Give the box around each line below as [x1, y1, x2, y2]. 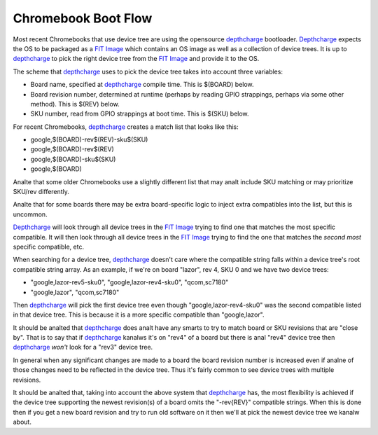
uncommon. [13, 210, 48, 219]
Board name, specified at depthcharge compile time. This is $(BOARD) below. [30, 81, 255, 89]
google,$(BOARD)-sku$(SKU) [30, 155, 116, 163]
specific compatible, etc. [13, 242, 84, 251]
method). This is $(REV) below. [30, 99, 120, 108]
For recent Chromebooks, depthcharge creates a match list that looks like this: [13, 123, 239, 131]
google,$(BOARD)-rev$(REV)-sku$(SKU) [30, 135, 148, 144]
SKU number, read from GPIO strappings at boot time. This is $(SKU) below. [30, 109, 249, 118]
